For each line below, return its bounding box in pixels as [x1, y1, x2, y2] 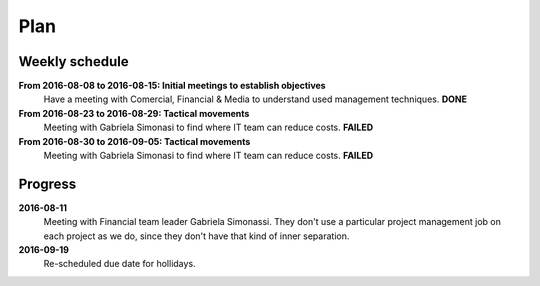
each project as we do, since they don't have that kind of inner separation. [43, 230, 350, 242]
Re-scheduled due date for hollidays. [43, 258, 196, 270]
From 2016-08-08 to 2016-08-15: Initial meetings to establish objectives [18, 80, 326, 92]
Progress [18, 175, 77, 192]
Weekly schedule [18, 53, 129, 70]
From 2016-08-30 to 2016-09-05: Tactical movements [18, 135, 251, 147]
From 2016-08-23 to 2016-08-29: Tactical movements [18, 107, 250, 119]
